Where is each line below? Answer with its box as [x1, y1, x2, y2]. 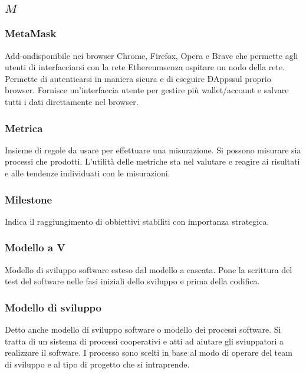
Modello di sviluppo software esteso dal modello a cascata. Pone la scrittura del [5, 263, 292, 275]
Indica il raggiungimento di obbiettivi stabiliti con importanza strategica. [5, 215, 269, 227]
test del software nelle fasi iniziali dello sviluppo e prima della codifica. [5, 275, 260, 287]
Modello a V [5, 240, 65, 255]
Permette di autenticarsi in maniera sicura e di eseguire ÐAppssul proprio [5, 72, 271, 84]
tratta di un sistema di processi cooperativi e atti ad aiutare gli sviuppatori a [5, 334, 284, 347]
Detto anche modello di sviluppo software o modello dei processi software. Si [5, 323, 281, 336]
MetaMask [5, 26, 57, 41]
